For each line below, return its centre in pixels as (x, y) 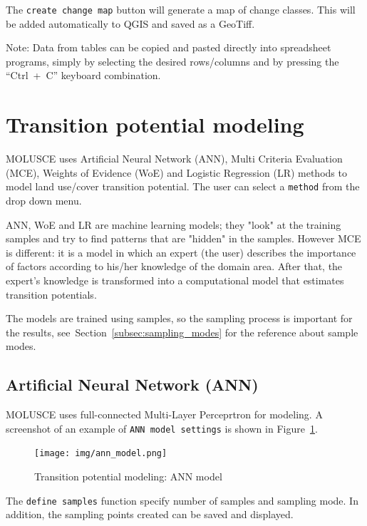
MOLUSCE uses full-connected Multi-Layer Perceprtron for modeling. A (164, 414)
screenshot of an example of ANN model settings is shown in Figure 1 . (162, 428)
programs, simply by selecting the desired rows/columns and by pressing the (172, 61)
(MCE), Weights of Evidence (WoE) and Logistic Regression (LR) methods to (176, 172)
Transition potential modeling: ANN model (128, 476)
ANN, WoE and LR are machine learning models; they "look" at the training (174, 224)
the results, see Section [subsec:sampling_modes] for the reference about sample (182, 332)
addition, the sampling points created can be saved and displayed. (150, 514)
